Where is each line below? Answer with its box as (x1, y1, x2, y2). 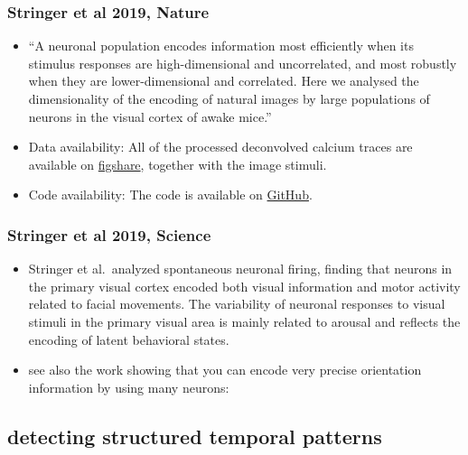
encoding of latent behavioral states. (28, 330, 229, 348)
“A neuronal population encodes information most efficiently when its (28, 36, 414, 55)
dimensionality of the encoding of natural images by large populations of (28, 89, 430, 107)
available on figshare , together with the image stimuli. (28, 154, 327, 173)
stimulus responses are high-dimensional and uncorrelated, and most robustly (28, 53, 457, 72)
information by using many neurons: (28, 377, 229, 396)
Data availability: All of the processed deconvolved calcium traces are (28, 137, 413, 156)
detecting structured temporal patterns (7, 422, 382, 450)
